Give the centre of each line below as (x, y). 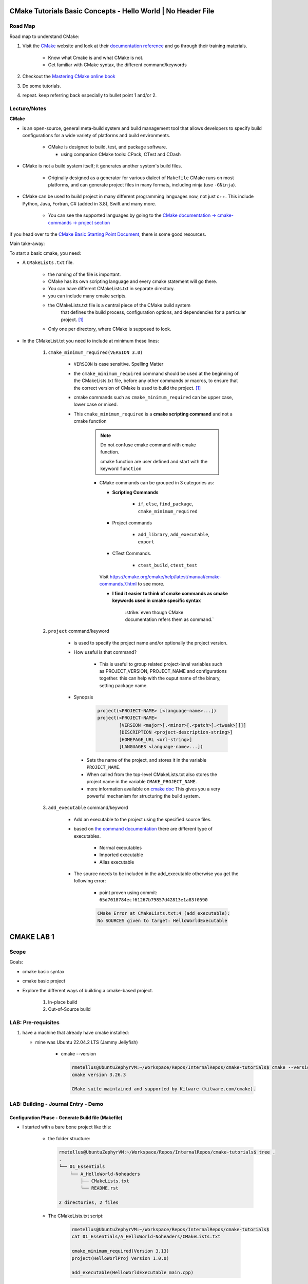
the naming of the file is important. (84, 274)
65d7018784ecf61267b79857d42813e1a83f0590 (153, 900)
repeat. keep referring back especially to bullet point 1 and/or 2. (90, 96)
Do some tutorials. (42, 86)
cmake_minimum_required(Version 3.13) (120, 1251)
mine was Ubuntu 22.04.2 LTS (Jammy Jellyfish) (86, 1042)
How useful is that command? (105, 652)
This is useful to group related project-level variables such (161, 664)
